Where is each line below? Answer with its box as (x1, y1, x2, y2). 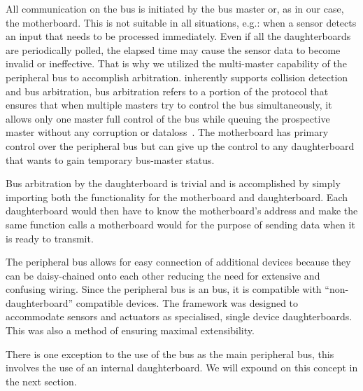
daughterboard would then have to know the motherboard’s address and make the (6, 203, 358, 218)
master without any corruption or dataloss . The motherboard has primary (6, 125, 329, 139)
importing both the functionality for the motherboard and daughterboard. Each (6, 189, 348, 204)
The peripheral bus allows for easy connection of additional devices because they (6, 254, 351, 269)
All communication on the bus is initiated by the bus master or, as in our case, (6, 1, 344, 15)
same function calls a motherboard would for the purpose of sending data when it (6, 217, 355, 231)
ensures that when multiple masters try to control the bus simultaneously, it (6, 97, 332, 112)
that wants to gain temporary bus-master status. (6, 152, 215, 167)
